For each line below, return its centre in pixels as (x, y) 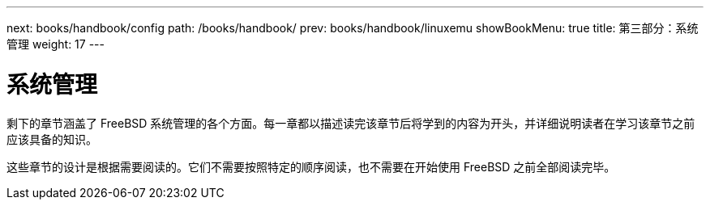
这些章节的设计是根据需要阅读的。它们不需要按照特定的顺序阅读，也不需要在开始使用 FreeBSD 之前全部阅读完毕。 (311, 166)
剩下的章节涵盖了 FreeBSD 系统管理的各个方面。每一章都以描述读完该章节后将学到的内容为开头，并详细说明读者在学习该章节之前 (351, 123)
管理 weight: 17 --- (56, 44)
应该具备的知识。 (52, 139)
